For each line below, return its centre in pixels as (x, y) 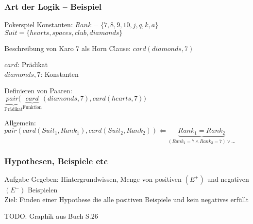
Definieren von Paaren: (38, 90)
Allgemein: (20, 122)
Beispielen (42, 190)
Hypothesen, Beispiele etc (56, 161)
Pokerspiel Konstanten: (39, 25)
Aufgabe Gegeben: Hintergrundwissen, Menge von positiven (93, 179)
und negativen (228, 179)
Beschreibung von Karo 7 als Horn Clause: (67, 48)
